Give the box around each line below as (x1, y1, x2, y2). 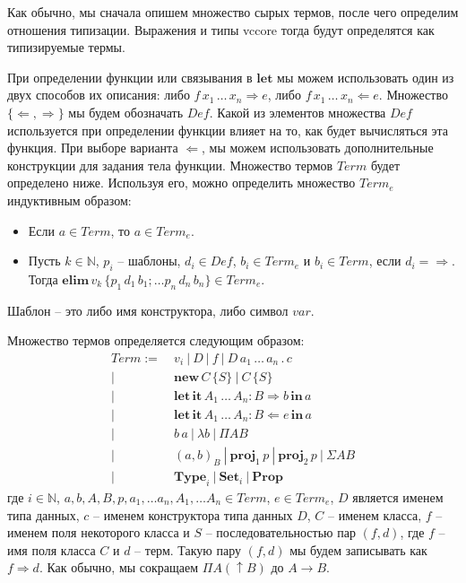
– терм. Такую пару (134, 540, 241, 559)
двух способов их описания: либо (7, 85, 190, 104)
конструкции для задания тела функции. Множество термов (7, 155, 333, 174)
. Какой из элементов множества (209, 102, 386, 121)
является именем (352, 487, 444, 506)
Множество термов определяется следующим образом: (7, 331, 305, 350)
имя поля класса (7, 540, 96, 559)
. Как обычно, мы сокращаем (39, 558, 199, 577)
